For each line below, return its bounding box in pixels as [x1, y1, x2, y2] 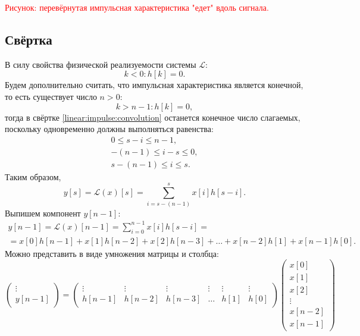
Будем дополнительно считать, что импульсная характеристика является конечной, [5, 78, 303, 91]
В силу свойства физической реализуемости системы [5, 58, 196, 70]
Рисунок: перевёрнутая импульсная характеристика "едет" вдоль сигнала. [5, 1, 269, 13]
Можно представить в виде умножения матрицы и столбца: [5, 247, 219, 259]
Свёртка [5, 30, 52, 48]
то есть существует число [5, 90, 97, 102]
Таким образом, [5, 170, 61, 183]
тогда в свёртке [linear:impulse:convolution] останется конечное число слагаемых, [5, 111, 300, 123]
